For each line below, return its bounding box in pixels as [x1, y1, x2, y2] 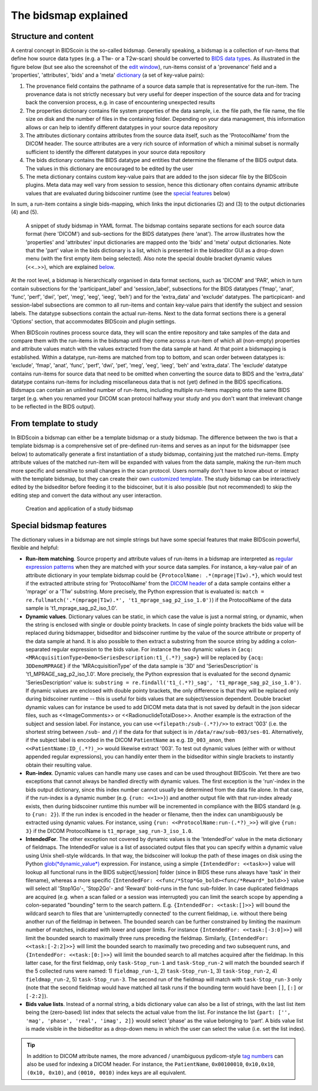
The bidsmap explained [11, 9, 128, 22]
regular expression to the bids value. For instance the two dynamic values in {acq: [51, 646, 253, 653]
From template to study [11, 418, 98, 429]
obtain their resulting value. [25, 761, 92, 769]
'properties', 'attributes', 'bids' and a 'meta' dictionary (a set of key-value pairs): [11, 71, 205, 79]
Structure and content [11, 31, 94, 41]
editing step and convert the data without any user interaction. [11, 492, 162, 499]
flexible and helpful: [11, 544, 59, 551]
